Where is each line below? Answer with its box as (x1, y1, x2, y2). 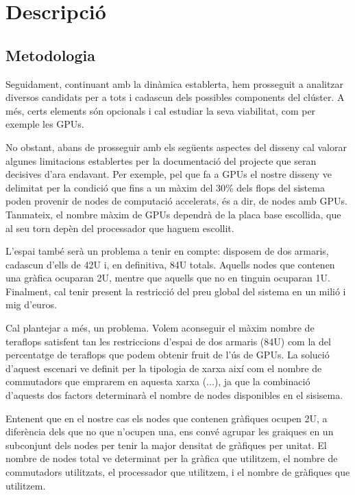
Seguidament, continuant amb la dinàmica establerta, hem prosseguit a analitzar (5, 76, 344, 91)
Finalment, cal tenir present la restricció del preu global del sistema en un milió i (5, 284, 346, 298)
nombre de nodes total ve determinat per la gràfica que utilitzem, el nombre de (5, 451, 338, 465)
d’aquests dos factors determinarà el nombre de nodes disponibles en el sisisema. (5, 388, 343, 402)
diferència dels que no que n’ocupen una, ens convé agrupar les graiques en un (5, 424, 334, 439)
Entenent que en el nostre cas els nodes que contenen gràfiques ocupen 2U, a (5, 411, 328, 425)
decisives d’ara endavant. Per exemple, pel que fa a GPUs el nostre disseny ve (5, 167, 332, 181)
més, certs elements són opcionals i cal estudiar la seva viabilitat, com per (5, 103, 316, 117)
